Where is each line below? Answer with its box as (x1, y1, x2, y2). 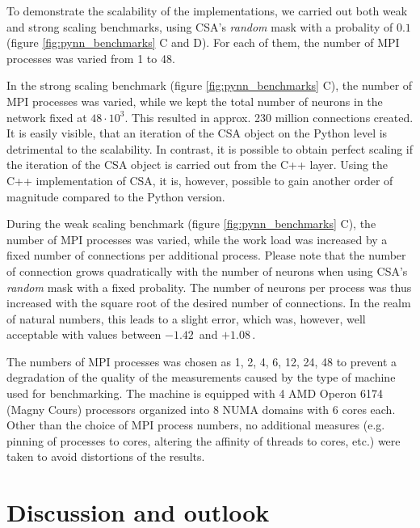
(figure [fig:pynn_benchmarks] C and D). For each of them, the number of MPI (6, 34, 400, 51)
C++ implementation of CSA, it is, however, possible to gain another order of (6, 171, 393, 188)
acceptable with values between (6, 326, 162, 343)
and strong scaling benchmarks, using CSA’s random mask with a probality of (6, 18, 393, 35)
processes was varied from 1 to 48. (6, 49, 175, 66)
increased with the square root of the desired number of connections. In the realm (6, 294, 411, 311)
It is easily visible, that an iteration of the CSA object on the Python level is (6, 125, 388, 142)
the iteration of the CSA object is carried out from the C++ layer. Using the (6, 156, 388, 173)
